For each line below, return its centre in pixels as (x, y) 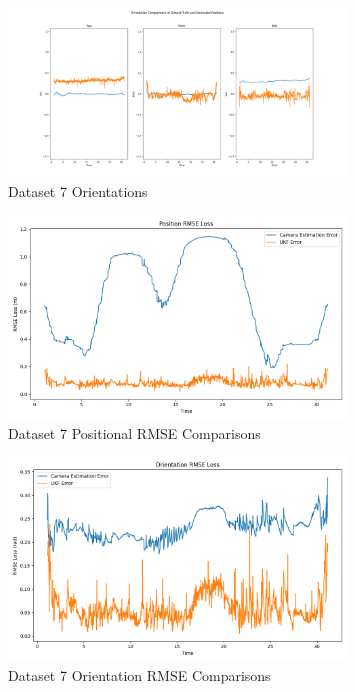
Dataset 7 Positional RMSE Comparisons (134, 432)
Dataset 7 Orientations (78, 191)
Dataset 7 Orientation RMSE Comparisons (139, 674)
